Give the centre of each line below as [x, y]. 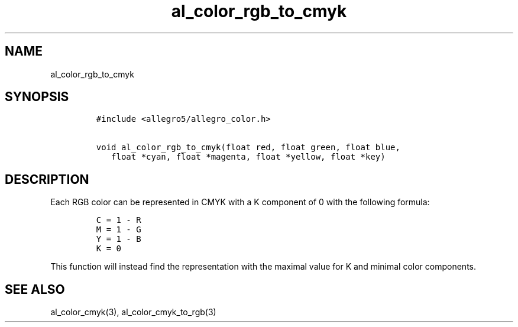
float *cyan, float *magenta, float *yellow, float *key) [248, 157]
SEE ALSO [35, 289]
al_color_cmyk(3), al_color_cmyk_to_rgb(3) [133, 312]
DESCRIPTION [47, 179]
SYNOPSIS [37, 97]
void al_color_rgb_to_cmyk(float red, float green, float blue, [248, 148]
